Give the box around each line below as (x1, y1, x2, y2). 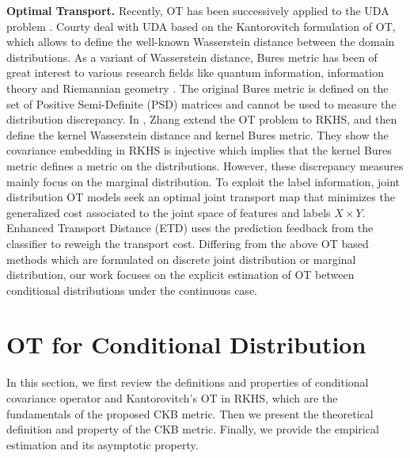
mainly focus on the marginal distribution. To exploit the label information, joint (6, 173, 400, 189)
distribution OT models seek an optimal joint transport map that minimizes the (6, 189, 395, 205)
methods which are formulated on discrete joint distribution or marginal (6, 250, 356, 267)
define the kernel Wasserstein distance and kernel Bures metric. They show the (6, 126, 389, 143)
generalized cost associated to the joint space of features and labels (6, 204, 331, 220)
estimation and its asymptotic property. (6, 436, 199, 452)
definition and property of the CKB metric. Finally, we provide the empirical (6, 421, 379, 437)
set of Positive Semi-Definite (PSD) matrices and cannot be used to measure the (6, 95, 397, 112)
